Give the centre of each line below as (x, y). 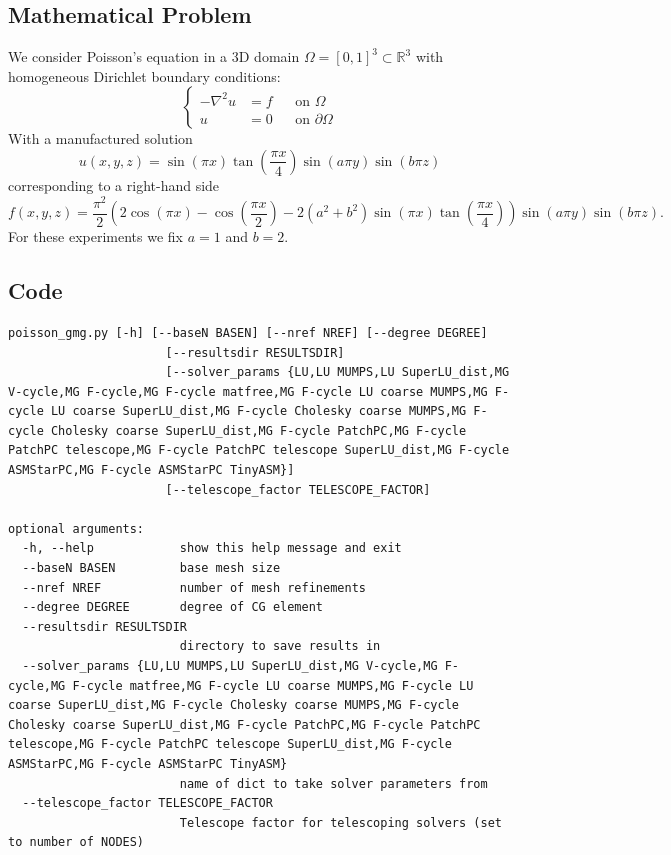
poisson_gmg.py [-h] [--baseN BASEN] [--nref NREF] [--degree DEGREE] (248, 332)
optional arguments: (76, 528)
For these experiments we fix (96, 236)
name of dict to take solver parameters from (333, 783)
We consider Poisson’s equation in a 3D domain (154, 56)
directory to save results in (280, 646)
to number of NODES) (76, 842)
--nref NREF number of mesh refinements (194, 587)
